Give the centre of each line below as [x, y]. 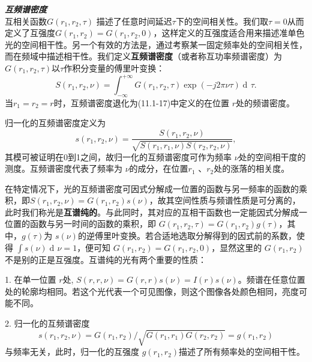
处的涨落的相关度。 [252, 168]
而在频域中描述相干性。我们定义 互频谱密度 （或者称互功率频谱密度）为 [143, 56]
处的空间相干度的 [272, 156]
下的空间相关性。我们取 [222, 21]
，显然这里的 [237, 247]
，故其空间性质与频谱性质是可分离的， [225, 200]
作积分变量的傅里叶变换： [114, 68]
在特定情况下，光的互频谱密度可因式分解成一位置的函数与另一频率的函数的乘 [156, 188]
